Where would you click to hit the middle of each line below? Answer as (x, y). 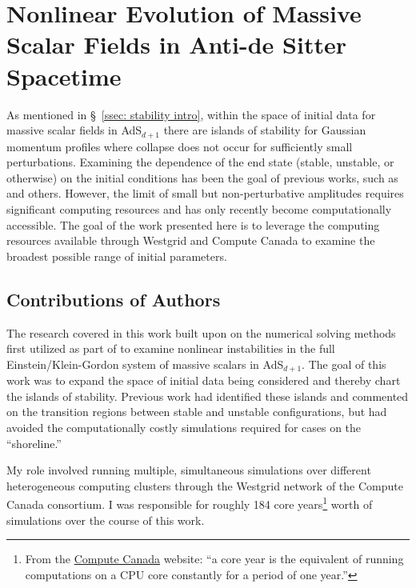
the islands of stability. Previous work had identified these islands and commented (208, 396)
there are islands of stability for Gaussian (265, 130)
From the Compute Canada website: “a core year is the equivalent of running (214, 559)
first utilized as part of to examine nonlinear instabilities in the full (171, 348)
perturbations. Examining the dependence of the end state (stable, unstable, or (200, 162)
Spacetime (64, 76)
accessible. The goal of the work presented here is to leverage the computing (193, 224)
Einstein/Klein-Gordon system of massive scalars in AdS (145, 364)
